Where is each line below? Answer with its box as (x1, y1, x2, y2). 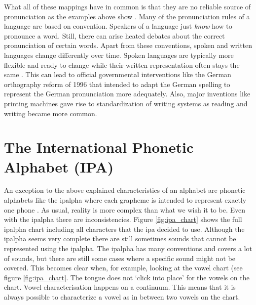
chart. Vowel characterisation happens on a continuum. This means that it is (4, 282, 236, 292)
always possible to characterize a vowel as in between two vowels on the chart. (4, 291, 240, 302)
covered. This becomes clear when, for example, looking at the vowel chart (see (4, 262, 243, 273)
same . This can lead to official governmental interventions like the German (4, 69, 231, 80)
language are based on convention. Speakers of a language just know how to (4, 21, 232, 31)
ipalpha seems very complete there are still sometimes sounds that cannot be (4, 233, 236, 244)
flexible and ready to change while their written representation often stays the (4, 59, 240, 70)
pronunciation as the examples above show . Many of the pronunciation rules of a (4, 11, 250, 21)
